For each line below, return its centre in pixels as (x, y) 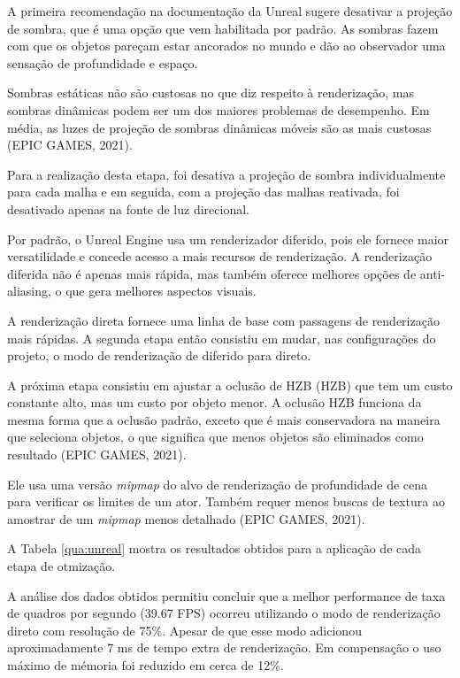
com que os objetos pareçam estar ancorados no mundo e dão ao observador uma (226, 46)
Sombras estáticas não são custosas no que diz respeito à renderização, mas (211, 92)
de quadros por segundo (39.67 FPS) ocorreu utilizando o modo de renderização (224, 613)
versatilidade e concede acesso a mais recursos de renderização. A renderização (220, 256)
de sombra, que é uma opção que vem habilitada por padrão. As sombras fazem (223, 28)
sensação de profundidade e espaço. (103, 62)
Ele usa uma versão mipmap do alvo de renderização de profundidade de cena (218, 484)
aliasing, (29, 291)
